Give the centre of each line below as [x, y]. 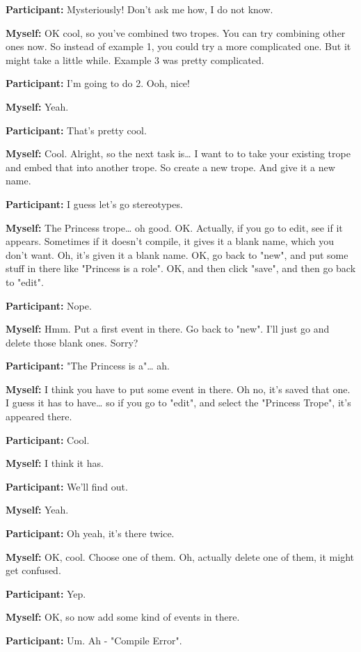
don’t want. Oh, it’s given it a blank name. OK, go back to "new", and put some [177, 254]
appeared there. [39, 416]
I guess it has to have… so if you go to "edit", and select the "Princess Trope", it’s [178, 403]
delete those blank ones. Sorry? [72, 342]
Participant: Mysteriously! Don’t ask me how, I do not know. [139, 9]
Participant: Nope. [49, 305]
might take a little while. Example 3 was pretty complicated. [135, 59]
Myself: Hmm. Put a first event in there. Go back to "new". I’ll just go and [168, 329]
